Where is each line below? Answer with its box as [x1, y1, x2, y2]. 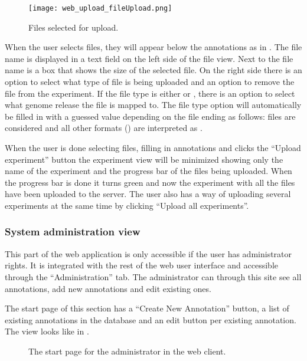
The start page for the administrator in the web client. [28, 344, 226, 357]
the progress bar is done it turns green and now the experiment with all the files [5, 176, 295, 188]
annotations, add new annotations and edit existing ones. [5, 282, 211, 294]
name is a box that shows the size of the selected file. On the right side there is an [5, 64, 302, 76]
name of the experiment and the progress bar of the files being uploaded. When [5, 165, 292, 177]
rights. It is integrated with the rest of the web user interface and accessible [5, 259, 278, 271]
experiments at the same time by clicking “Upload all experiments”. [5, 199, 249, 211]
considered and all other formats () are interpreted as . [5, 122, 203, 134]
